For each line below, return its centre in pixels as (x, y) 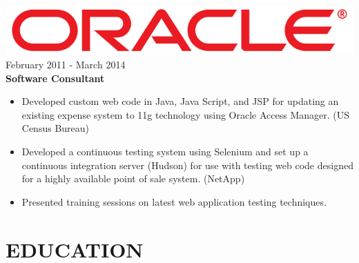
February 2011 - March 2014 (66, 65)
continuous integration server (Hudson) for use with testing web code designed (187, 165)
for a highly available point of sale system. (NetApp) (133, 178)
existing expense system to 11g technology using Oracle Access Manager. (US (186, 114)
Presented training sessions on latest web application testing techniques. (174, 201)
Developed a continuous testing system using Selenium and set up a (165, 152)
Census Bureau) (56, 128)
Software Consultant (55, 78)
